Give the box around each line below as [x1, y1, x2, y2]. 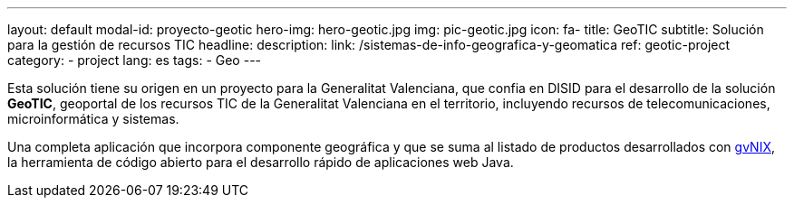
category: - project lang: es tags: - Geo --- [7, 52, 262, 68]
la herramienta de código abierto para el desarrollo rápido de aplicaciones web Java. [7, 154, 514, 170]
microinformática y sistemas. [7, 111, 179, 126]
